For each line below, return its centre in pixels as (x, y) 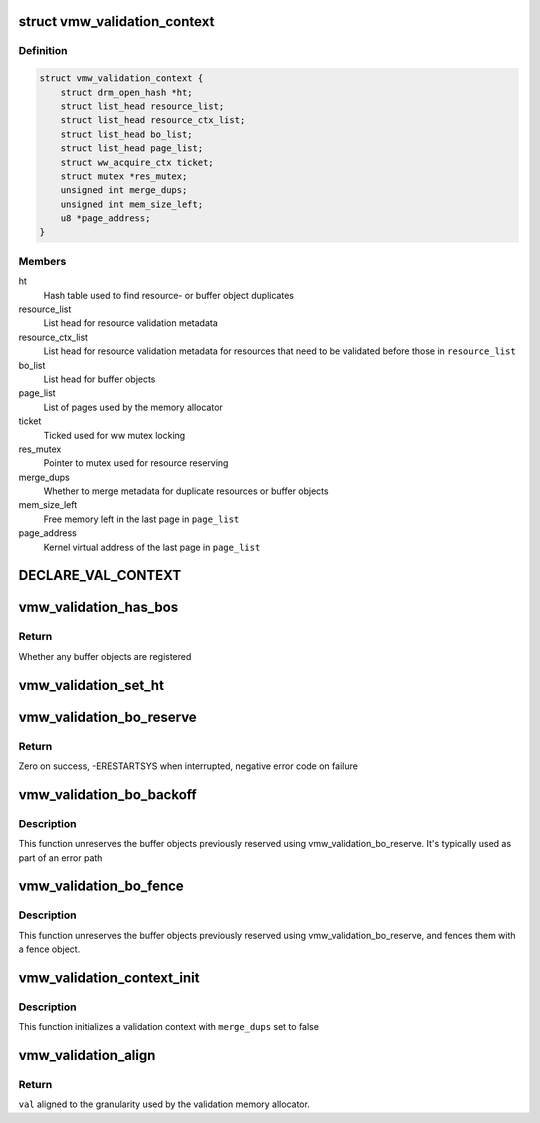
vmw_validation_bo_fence (101, 886)
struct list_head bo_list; (127, 134)
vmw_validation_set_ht (91, 685)
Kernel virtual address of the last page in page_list (152, 547)
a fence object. (49, 949)
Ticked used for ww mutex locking (114, 435)
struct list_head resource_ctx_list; (153, 120)
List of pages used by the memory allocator (133, 407)
